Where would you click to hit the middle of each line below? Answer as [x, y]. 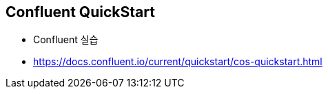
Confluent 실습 [66, 40]
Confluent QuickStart [80, 12]
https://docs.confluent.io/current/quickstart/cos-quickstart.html [178, 62]
